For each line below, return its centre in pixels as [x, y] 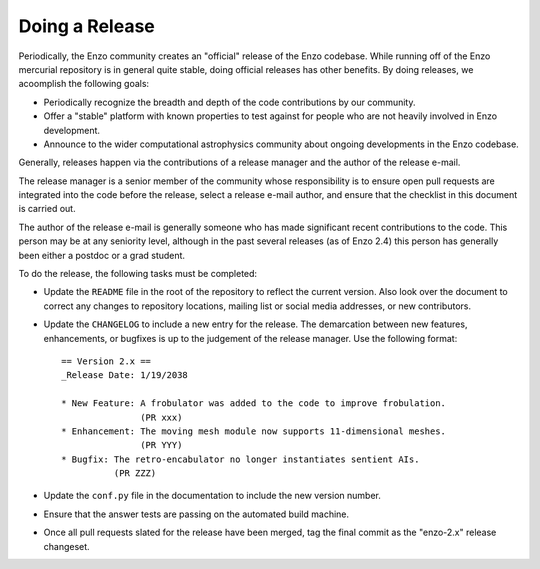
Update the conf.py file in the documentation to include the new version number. [212, 496]
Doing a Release [86, 26]
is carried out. [47, 209]
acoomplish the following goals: [84, 84]
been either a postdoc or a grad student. [101, 255]
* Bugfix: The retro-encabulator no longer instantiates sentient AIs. [240, 459]
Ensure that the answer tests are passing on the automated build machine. [196, 514]
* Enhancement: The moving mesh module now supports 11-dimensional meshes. [254, 431]
